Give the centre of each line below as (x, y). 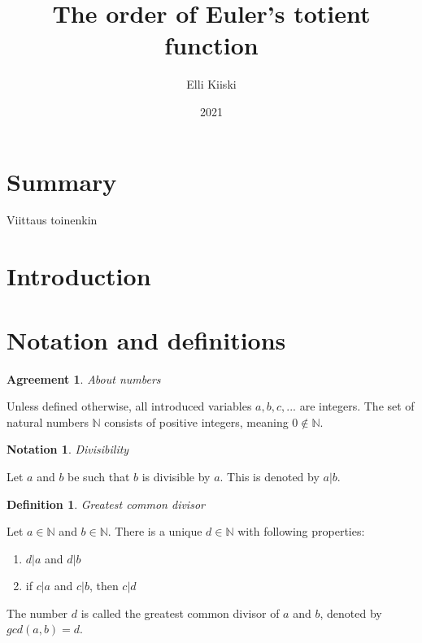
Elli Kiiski (211, 84)
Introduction (79, 276)
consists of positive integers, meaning (196, 421)
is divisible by (176, 476)
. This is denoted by (270, 476)
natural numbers (48, 421)
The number (37, 613)
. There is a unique (155, 531)
